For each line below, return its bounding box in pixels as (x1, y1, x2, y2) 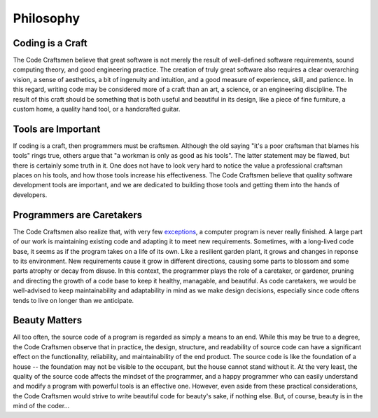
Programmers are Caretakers (13, 209, 143, 221)
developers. (13, 190, 48, 199)
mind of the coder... (13, 402, 70, 410)
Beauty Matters (13, 314, 83, 326)
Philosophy (13, 11, 80, 26)
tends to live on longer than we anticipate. (13, 296, 134, 304)
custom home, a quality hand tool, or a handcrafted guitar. (13, 105, 181, 114)
